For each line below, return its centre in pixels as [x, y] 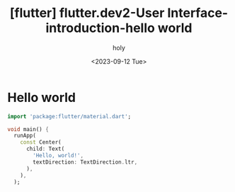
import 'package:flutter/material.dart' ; [69, 116]
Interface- [198, 13]
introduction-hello [101, 28]
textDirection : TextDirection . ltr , [85, 162]
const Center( [41, 142]
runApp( [25, 136]
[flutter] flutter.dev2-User [87, 13]
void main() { [28, 129]
